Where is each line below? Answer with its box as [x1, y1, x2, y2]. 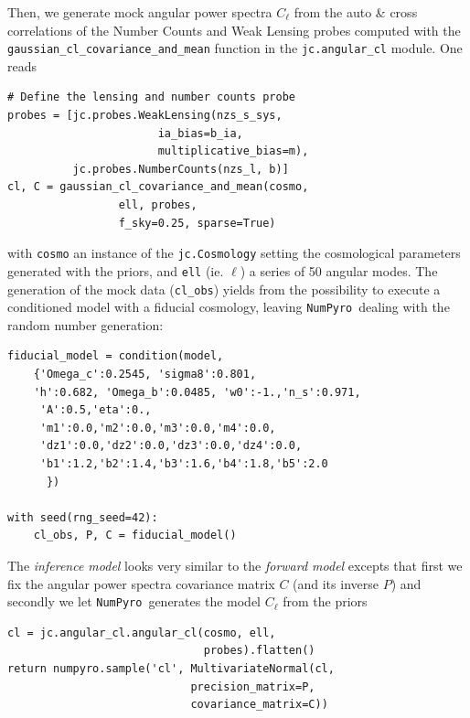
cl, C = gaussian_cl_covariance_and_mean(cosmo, [7, 180, 309, 194]
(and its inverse [293, 573, 379, 593]
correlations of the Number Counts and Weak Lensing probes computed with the [7, 20, 461, 39]
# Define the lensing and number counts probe [7, 91, 295, 104]
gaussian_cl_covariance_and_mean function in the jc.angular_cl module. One [7, 38, 463, 58]
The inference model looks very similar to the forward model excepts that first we [7, 555, 463, 574]
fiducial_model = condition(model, [7, 349, 224, 363]
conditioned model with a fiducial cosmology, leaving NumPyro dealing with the [7, 297, 450, 316]
